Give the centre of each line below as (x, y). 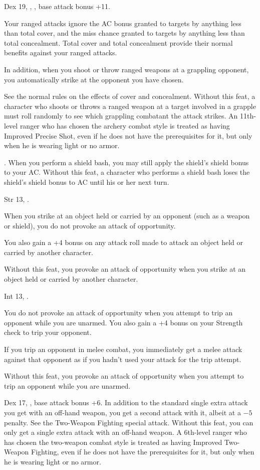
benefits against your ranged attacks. (61, 52)
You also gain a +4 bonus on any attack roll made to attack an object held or (124, 242)
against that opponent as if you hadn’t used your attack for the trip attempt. (123, 359)
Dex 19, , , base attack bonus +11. (57, 6)
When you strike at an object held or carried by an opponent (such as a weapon (127, 216)
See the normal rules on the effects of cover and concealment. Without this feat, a (130, 96)
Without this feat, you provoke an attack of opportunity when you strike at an (125, 269)
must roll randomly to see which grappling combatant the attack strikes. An (121, 116)
